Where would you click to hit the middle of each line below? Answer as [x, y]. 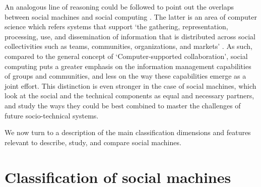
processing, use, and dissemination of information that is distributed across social [130, 36]
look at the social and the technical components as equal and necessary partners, [129, 96]
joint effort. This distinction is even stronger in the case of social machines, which [130, 85]
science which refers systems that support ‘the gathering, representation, [116, 26]
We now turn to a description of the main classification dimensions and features [128, 132]
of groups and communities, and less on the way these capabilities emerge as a [125, 76]
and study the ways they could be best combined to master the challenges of [123, 105]
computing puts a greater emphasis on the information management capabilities [128, 66]
